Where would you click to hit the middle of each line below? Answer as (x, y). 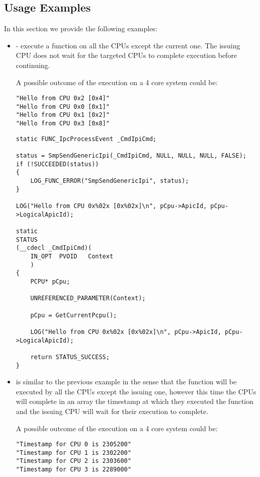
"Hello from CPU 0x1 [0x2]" (63, 115)
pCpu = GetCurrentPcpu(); (74, 315)
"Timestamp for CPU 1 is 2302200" (73, 453)
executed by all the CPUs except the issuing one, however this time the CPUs (136, 391)
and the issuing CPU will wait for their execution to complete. (112, 411)
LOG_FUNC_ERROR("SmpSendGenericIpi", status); (110, 181)
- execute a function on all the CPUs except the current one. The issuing (128, 45)
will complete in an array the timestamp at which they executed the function (135, 401)
